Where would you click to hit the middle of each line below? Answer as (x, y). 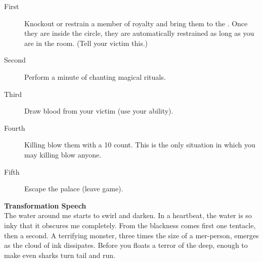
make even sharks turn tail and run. (60, 255)
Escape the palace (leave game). (74, 189)
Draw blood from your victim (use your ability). (99, 111)
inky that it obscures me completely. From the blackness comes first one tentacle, (130, 225)
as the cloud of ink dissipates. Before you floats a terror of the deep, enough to (126, 245)
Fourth (15, 127)
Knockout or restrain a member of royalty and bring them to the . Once (136, 23)
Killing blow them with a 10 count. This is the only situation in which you (140, 145)
